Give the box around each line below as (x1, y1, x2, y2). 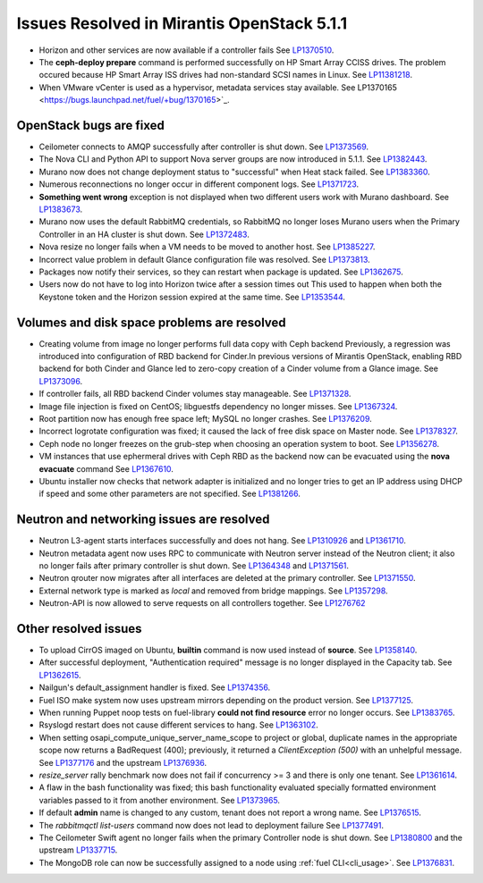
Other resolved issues (16, 621, 142, 636)
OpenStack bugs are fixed (16, 117, 165, 133)
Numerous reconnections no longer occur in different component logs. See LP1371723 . (38, 179, 360, 189)
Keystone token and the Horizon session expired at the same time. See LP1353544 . (38, 291, 346, 302)
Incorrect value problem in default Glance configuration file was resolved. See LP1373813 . (38, 254, 370, 265)
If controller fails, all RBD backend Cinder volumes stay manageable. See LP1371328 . (38, 389, 352, 399)
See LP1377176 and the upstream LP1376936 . (38, 757, 208, 768)
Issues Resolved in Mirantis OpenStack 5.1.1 (16, 13, 348, 33)
